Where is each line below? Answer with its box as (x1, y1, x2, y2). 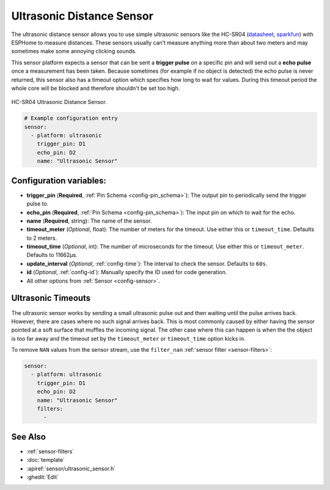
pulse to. (26, 200, 49, 207)
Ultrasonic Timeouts (11, 293, 91, 303)
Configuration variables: (11, 175, 107, 186)
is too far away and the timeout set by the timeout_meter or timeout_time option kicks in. (11, 335, 246, 342)
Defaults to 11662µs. (26, 251, 78, 259)
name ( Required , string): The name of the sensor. (26, 217, 152, 225)
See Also (11, 431, 46, 442)
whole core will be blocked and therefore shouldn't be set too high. (11, 84, 180, 92)
